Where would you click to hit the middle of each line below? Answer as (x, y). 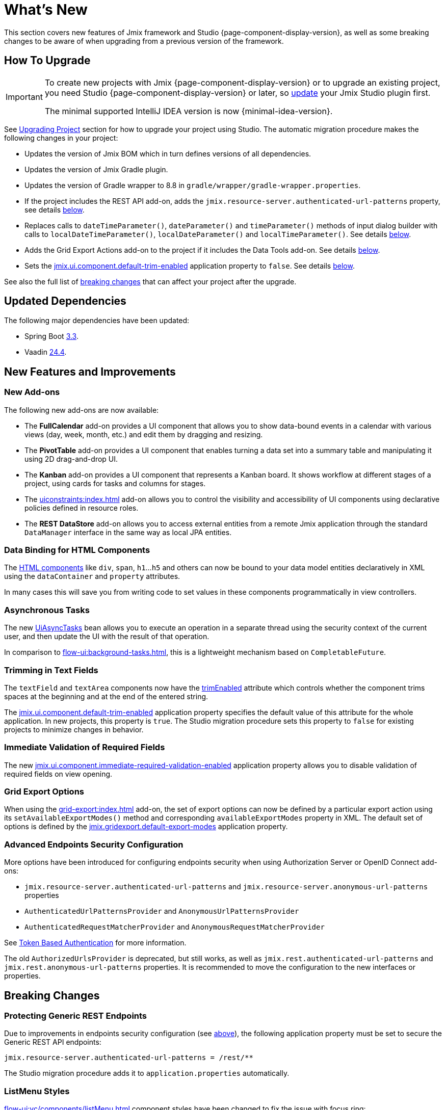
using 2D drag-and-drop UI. (71, 459)
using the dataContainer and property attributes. (92, 576)
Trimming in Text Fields (51, 670)
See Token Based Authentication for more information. (95, 943)
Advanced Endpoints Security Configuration (94, 844)
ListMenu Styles (37, 1091)
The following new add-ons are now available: (82, 410)
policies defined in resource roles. (82, 508)
